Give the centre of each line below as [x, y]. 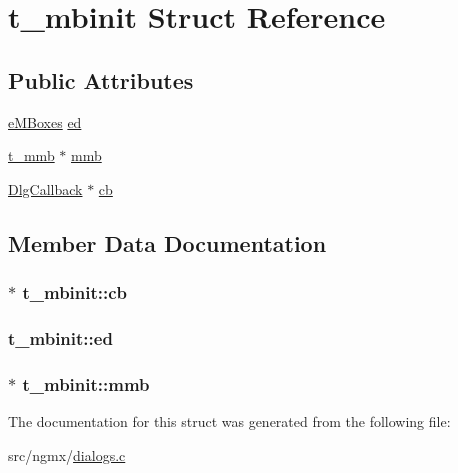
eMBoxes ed [45, 121]
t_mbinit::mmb [86, 383]
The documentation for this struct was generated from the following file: [229, 421]
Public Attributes [101, 79]
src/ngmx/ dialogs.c [67, 454]
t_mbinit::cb [75, 292]
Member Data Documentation [167, 242]
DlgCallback [45, 188]
